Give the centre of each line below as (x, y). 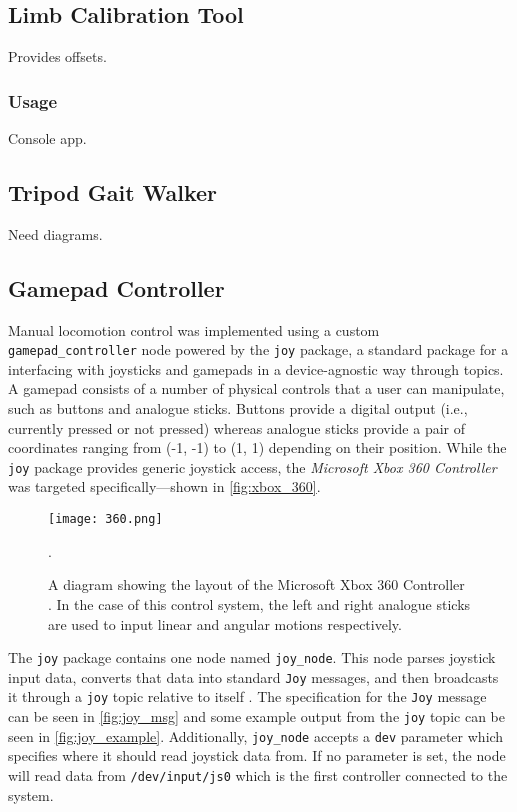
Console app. (47, 138)
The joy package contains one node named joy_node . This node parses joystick (252, 657)
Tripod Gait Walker (113, 192)
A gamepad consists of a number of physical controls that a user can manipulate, (256, 388)
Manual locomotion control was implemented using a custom (194, 329)
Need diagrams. (55, 233)
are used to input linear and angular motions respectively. (225, 623)
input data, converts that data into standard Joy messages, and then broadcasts (253, 676)
